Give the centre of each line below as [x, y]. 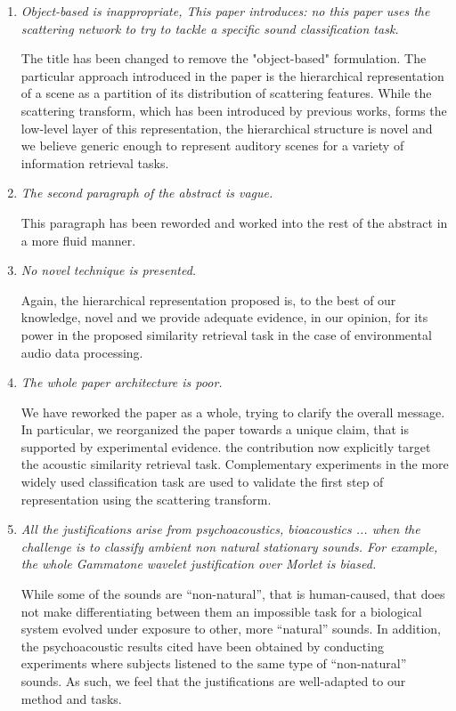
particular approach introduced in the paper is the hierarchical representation [232, 75]
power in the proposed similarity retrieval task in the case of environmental [226, 334]
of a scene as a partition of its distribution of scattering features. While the [226, 93]
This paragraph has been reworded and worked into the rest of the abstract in [234, 222]
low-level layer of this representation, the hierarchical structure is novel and [227, 128]
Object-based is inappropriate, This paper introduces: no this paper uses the [225, 11]
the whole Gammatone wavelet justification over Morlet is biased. [199, 564]
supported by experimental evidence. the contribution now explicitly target [226, 446]
